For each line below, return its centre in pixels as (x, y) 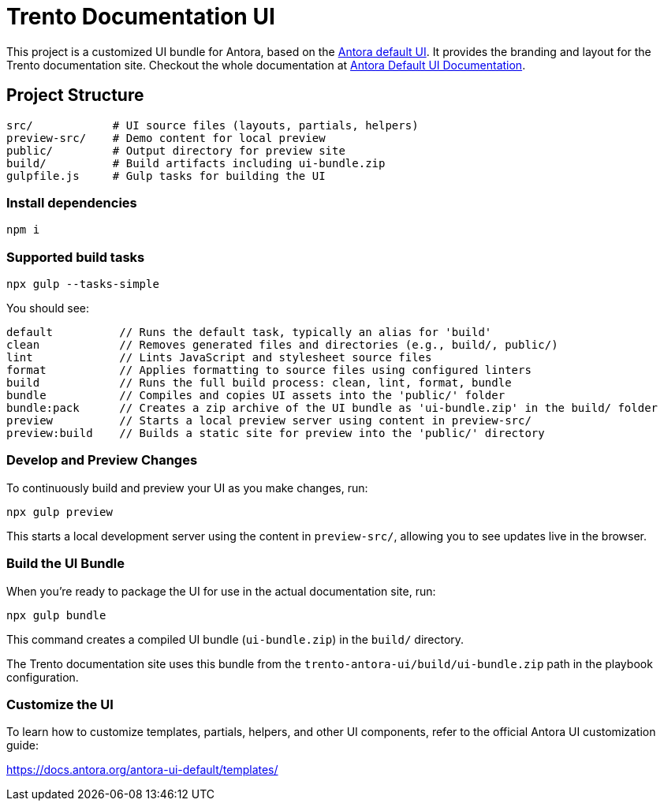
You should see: (48, 308)
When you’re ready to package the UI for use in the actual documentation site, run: (221, 591)
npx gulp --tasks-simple (83, 284)
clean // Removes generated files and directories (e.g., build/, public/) (282, 345)
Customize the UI (60, 704)
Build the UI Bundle (66, 564)
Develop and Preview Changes (102, 460)
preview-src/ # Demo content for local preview (166, 138)
